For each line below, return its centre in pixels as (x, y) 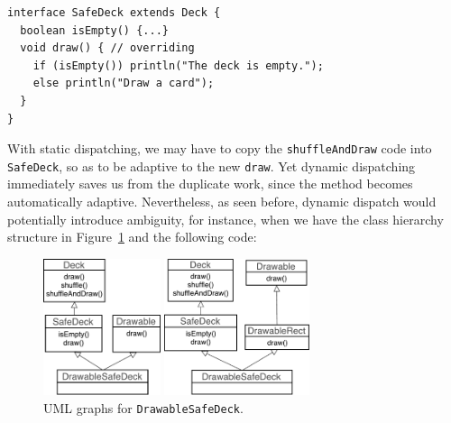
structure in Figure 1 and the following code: (132, 237)
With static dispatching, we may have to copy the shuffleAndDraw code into (220, 148)
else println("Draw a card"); (124, 83)
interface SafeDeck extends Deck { (114, 13)
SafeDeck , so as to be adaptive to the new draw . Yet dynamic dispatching (212, 166)
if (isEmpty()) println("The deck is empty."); (178, 65)
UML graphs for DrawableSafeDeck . (143, 407)
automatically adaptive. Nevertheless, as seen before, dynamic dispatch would (222, 202)
